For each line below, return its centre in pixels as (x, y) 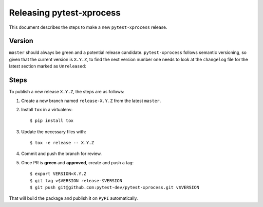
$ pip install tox (52, 121)
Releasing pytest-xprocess (65, 13)
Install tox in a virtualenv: (47, 109)
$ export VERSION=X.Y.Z (58, 174)
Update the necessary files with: (54, 132)
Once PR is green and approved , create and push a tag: (77, 162)
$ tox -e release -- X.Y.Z (62, 143)
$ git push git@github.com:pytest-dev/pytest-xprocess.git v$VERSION (115, 188)
